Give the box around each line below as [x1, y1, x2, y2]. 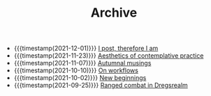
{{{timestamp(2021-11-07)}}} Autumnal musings [13, 59, 152, 67]
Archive [90, 5, 138, 21]
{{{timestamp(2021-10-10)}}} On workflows [13, 66, 138, 74]
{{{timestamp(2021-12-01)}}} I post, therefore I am [13, 44, 159, 53]
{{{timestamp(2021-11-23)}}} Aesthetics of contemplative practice [13, 51, 204, 60]
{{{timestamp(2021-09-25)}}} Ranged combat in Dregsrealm [13, 81, 189, 90]
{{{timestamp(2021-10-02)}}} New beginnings [13, 74, 147, 82]
